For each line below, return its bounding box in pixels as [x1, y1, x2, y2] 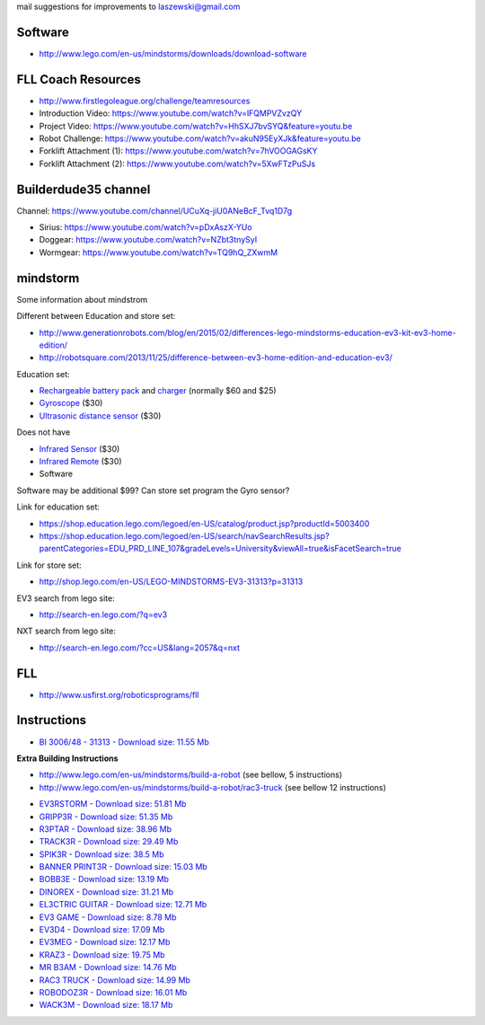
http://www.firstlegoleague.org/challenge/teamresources [39, 95, 251, 106]
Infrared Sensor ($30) [39, 443, 120, 454]
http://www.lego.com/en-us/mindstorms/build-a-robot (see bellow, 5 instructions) [39, 769, 343, 781]
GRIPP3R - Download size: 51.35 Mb [39, 811, 173, 822]
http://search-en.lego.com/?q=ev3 [39, 609, 168, 620]
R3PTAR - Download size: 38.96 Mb [39, 823, 172, 835]
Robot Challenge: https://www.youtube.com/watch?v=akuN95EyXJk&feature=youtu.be [39, 133, 361, 144]
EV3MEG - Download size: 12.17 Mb [39, 937, 171, 948]
